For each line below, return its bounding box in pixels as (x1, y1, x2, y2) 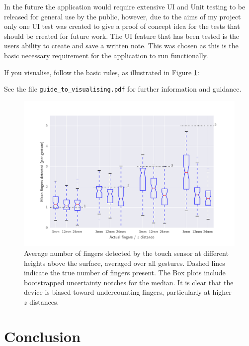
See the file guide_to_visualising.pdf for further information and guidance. (4, 84, 242, 94)
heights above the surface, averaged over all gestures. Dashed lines (24, 257, 225, 268)
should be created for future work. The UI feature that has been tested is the (4, 30, 239, 41)
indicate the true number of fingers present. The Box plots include (24, 267, 226, 278)
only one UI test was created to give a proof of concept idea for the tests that (4, 21, 240, 31)
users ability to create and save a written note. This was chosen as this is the (4, 40, 239, 51)
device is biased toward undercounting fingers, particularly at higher (24, 287, 232, 297)
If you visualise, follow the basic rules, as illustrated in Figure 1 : (4, 67, 199, 77)
